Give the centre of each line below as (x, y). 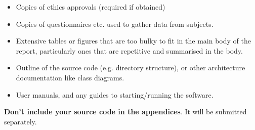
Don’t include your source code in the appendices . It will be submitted (125, 112)
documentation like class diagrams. (70, 77)
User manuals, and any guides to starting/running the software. (115, 94)
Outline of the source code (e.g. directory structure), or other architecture (131, 68)
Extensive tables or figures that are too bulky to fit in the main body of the (133, 41)
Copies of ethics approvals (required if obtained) (91, 7)
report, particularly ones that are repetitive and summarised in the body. (129, 50)
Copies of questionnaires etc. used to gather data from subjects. (115, 24)
